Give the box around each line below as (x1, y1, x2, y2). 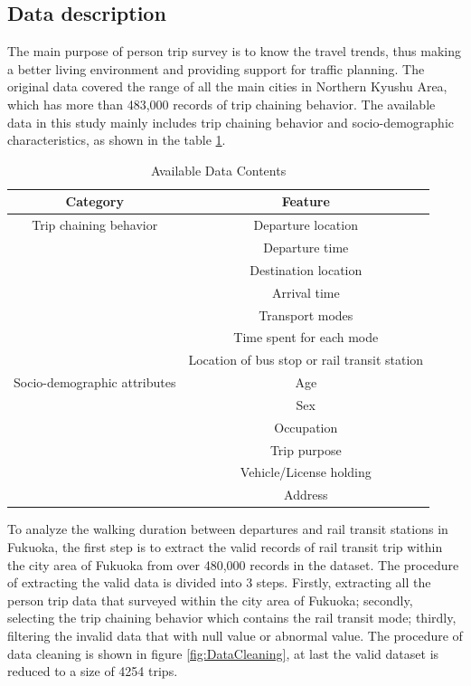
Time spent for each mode (233, 328, 379, 347)
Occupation (274, 417, 338, 436)
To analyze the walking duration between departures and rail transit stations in (7, 519, 448, 538)
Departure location (253, 215, 358, 234)
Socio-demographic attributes (14, 373, 176, 392)
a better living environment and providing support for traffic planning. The (7, 59, 425, 78)
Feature (281, 192, 330, 211)
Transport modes (259, 305, 353, 324)
